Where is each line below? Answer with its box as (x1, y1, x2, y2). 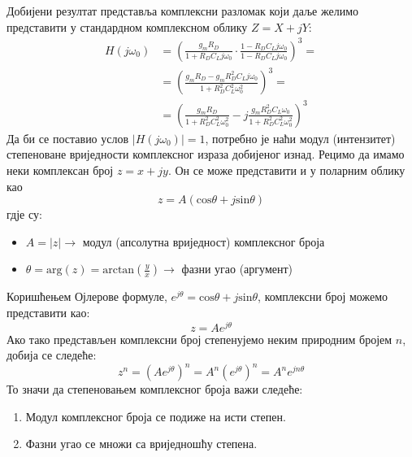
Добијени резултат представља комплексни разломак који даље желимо (7, 2, 359, 19)
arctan (102, 264, 135, 276)
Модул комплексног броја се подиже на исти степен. (25, 407, 286, 424)
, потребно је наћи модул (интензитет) (205, 129, 396, 146)
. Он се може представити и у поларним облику (167, 161, 405, 178)
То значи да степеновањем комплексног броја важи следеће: (7, 381, 303, 398)
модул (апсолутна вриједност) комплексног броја (82, 233, 325, 250)
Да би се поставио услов (7, 129, 129, 146)
